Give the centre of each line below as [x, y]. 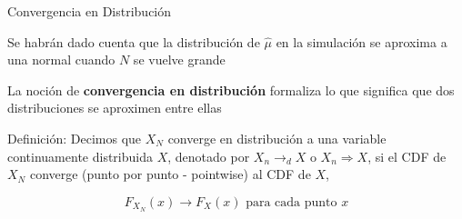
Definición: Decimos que [75, 138]
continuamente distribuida [80, 156]
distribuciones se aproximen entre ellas [115, 108]
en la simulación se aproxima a [362, 41]
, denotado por [209, 156]
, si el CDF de [407, 156]
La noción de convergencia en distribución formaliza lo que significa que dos [231, 90]
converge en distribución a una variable [277, 138]
